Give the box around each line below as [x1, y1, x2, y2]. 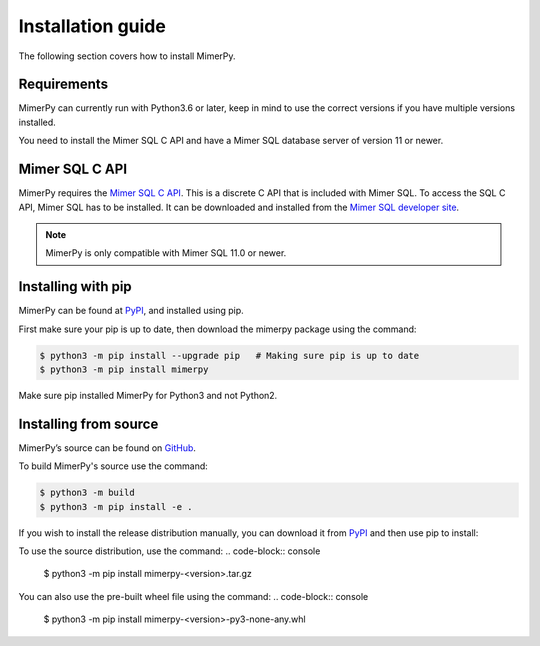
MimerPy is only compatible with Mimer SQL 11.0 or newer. [45, 247, 287, 259]
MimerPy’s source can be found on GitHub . [18, 441, 197, 454]
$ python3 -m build [39, 487, 135, 499]
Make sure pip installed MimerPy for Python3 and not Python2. [18, 389, 278, 401]
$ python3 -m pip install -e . [39, 501, 194, 512]
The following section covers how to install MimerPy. [18, 50, 236, 62]
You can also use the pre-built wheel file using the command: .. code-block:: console [18, 590, 369, 602]
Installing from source [18, 415, 159, 432]
